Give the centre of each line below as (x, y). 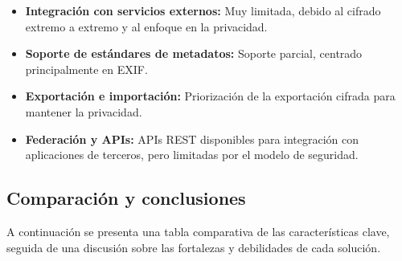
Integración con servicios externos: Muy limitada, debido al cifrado (203, 10)
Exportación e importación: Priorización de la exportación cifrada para (210, 96)
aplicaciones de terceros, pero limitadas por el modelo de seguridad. (192, 155)
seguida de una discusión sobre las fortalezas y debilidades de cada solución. (194, 247)
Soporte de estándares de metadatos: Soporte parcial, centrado (194, 53)
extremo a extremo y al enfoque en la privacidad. (146, 26)
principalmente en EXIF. (86, 69)
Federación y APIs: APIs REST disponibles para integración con (192, 139)
